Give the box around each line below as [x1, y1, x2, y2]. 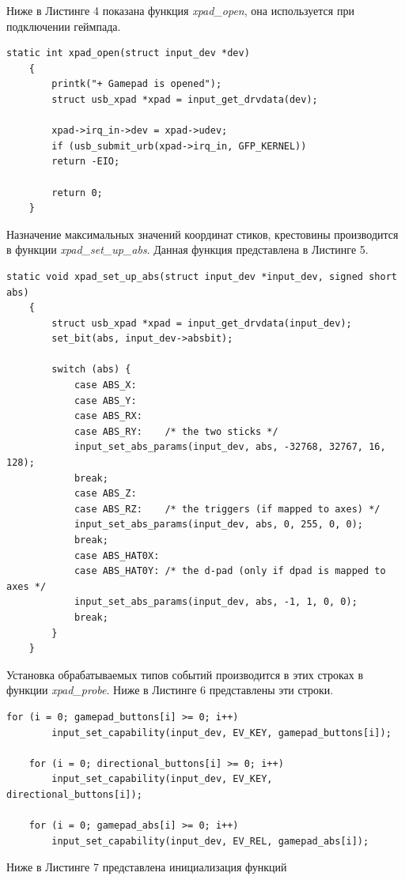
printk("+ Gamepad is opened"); [51, 78, 222, 90]
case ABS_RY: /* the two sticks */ [74, 425, 278, 437]
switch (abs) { [51, 364, 131, 376]
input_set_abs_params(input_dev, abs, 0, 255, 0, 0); [74, 519, 364, 531]
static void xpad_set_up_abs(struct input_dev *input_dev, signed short [6, 270, 397, 282]
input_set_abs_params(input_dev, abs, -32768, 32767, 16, [74, 441, 386, 453]
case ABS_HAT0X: [74, 550, 160, 561]
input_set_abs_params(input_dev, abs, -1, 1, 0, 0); [74, 596, 358, 608]
